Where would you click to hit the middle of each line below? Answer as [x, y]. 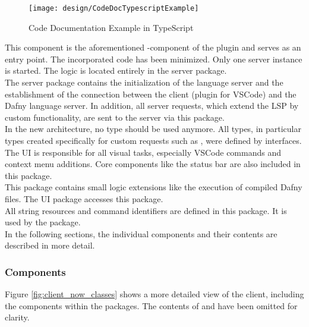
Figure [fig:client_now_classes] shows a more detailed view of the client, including [154, 294]
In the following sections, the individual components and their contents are [141, 233]
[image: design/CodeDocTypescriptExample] [114, 8]
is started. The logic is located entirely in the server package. [116, 70]
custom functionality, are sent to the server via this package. [115, 117]
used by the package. [43, 222]
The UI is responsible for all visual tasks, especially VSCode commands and [143, 152]
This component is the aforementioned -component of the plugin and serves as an [153, 47]
